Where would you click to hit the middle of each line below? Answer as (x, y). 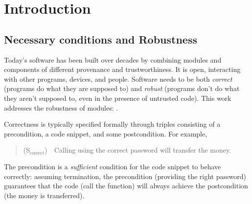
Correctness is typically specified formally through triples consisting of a (112, 124)
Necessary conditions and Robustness (101, 39)
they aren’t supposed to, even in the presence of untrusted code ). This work (118, 98)
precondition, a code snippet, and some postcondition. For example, (106, 133)
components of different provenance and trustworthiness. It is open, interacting (122, 69)
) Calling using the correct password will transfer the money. (138, 150)
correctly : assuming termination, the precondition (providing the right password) (125, 176)
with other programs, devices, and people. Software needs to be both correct (118, 79)
